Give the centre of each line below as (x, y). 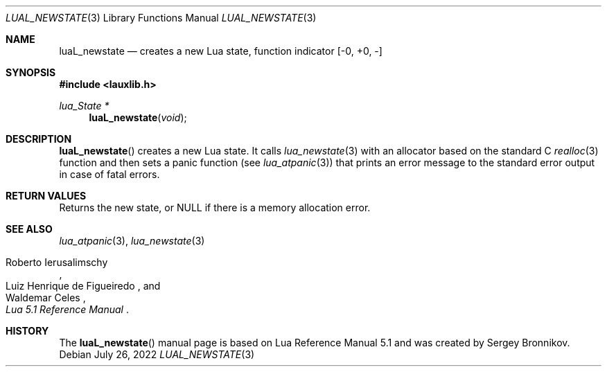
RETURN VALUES (46, 196)
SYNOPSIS (31, 72)
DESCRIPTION (39, 139)
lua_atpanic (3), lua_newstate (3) (132, 241)
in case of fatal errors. (109, 174)
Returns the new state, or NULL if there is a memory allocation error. (215, 207)
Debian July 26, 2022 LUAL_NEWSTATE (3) (157, 354)
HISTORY (27, 331)
